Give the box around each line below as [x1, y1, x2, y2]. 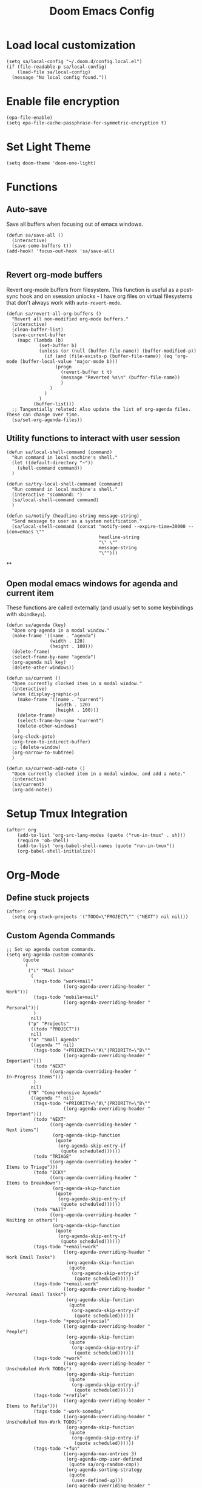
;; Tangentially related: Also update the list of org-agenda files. [12, 406, 191, 412]
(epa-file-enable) [6, 114, 53, 121]
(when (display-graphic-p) [12, 691, 80, 697]
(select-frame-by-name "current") [17, 718, 104, 724]
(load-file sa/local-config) [17, 69, 91, 75]
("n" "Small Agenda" [28, 1037, 80, 1043]
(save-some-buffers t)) [12, 243, 72, 249]
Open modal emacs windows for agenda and [6, 578, 178, 589]
